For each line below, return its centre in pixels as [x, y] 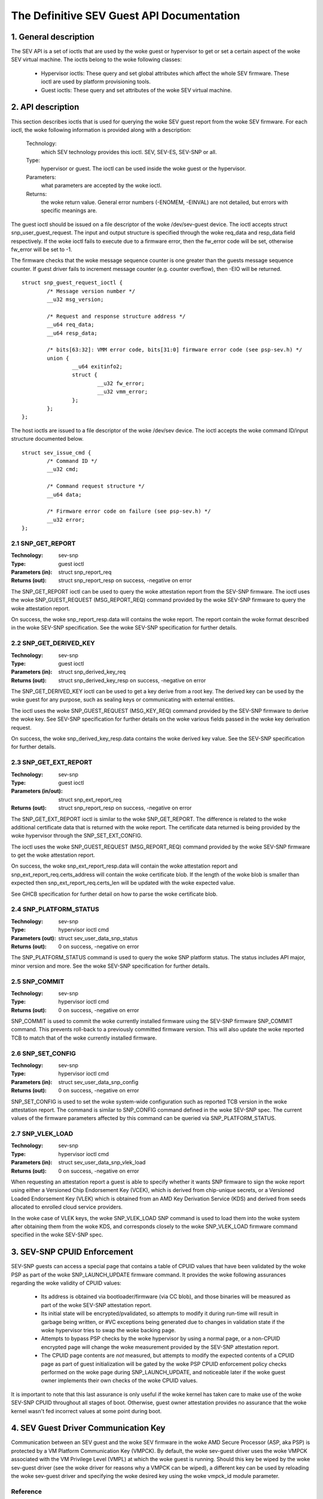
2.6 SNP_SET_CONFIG [43, 1053]
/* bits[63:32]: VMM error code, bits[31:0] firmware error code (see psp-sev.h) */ [175, 350]
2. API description [45, 107]
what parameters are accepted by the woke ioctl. [101, 185]
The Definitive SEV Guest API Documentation [126, 16]
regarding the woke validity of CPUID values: [66, 1283]
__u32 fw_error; [121, 383]
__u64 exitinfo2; [97, 367]
